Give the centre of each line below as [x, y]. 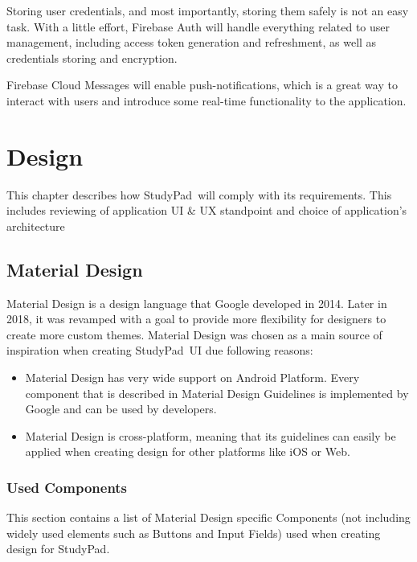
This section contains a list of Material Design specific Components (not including [208, 517]
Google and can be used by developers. [121, 409]
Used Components [67, 487]
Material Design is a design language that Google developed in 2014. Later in [197, 303]
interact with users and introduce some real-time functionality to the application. [206, 100]
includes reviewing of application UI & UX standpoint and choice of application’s [207, 210]
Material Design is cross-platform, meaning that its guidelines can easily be [211, 435]
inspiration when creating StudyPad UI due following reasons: [160, 350]
